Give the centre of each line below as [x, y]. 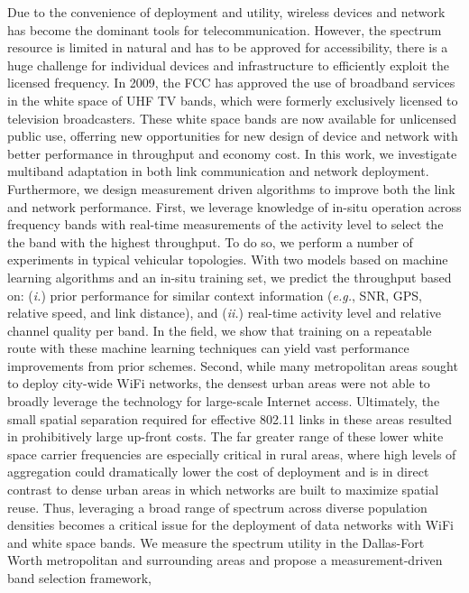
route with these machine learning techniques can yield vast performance [208, 348]
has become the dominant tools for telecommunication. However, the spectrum [225, 29]
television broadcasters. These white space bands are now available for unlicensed [232, 118]
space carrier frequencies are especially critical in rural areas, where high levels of [232, 454]
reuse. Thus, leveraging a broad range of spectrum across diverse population [217, 507]
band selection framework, [79, 578]
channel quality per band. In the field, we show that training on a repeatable [220, 330]
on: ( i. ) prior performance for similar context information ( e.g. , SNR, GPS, [215, 295]
